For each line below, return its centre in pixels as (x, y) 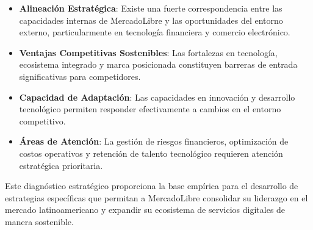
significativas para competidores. (80, 76)
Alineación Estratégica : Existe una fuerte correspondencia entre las (151, 8)
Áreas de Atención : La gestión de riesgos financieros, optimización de (154, 141)
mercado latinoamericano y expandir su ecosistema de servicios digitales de (145, 210)
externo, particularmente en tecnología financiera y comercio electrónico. (155, 32)
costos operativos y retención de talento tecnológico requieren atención (151, 153)
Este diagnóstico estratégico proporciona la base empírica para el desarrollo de (152, 186)
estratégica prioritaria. (61, 165)
